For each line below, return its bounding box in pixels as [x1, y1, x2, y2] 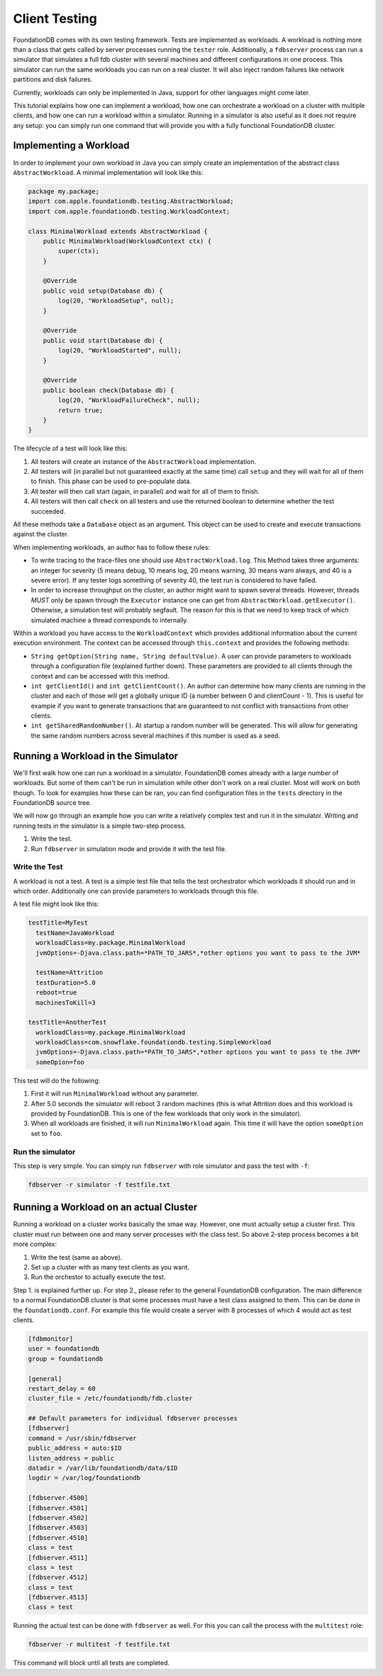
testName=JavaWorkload [35, 929, 115, 937]
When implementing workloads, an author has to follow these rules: [13, 543, 211, 551]
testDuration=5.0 [35, 978, 96, 987]
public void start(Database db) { [43, 336, 163, 345]
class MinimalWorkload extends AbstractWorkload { [28, 227, 209, 235]
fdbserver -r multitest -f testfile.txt [28, 1640, 170, 1648]
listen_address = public [28, 1454, 115, 1462]
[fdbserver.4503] [28, 1524, 89, 1532]
